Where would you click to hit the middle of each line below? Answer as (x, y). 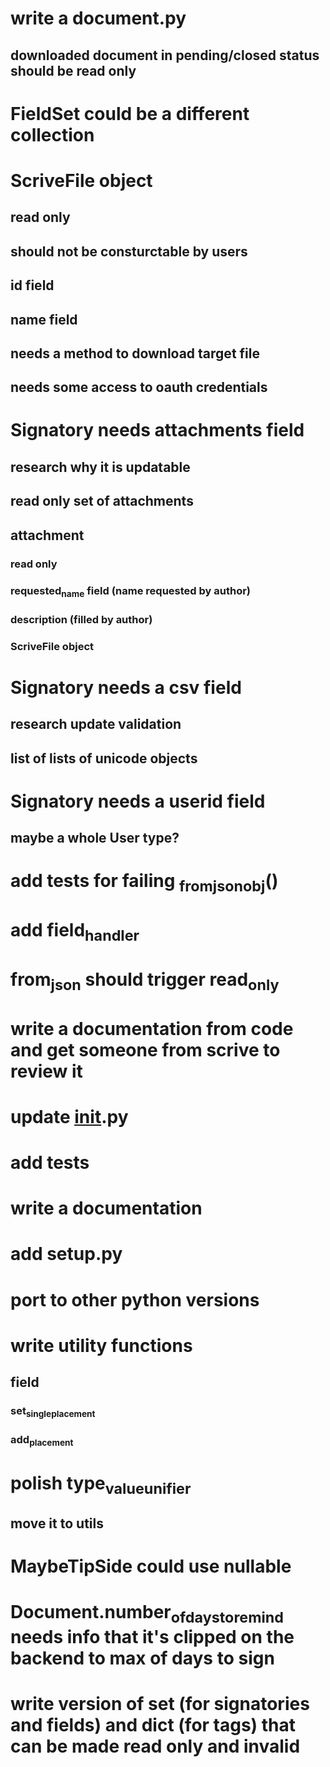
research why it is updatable (100, 467)
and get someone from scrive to (145, 1049)
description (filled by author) (81, 619)
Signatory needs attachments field (157, 430)
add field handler (75, 932)
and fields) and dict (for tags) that (153, 1724)
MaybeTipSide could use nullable (151, 1566)
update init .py (69, 1116)
